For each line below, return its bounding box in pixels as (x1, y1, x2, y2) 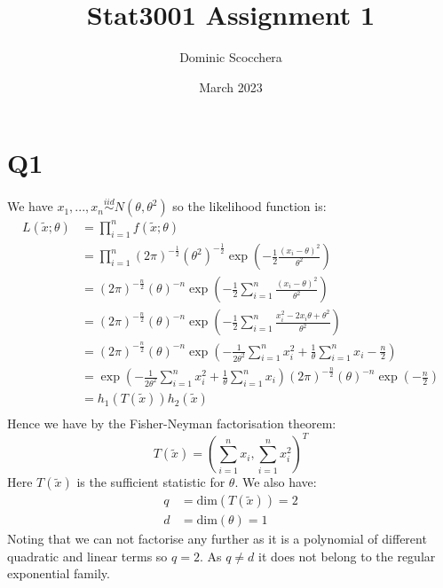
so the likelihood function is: (172, 197, 327, 216)
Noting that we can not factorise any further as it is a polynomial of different (7, 529, 427, 548)
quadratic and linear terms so (7, 546, 168, 565)
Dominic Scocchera (179, 48, 282, 67)
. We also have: (234, 473, 317, 491)
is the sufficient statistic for (76, 473, 225, 491)
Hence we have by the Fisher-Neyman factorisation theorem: (7, 414, 336, 433)
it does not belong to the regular (257, 546, 436, 565)
